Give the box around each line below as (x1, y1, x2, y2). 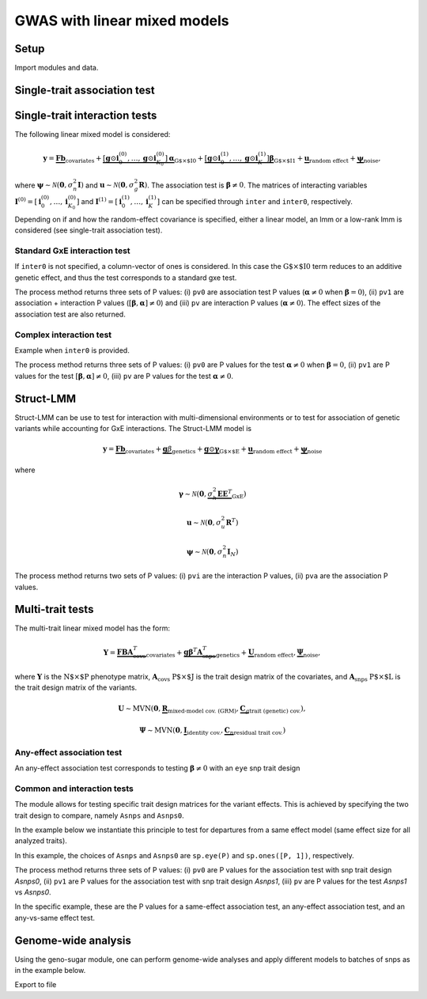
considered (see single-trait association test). (14, 225, 163, 235)
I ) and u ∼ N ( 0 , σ (77, 180, 134, 190)
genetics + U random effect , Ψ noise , (216, 648, 321, 659)
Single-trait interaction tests (14, 108, 157, 122)
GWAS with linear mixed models (14, 12, 229, 29)
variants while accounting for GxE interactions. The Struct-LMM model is (14, 424, 252, 433)
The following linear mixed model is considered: (14, 129, 171, 138)
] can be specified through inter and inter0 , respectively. (157, 196, 353, 206)
